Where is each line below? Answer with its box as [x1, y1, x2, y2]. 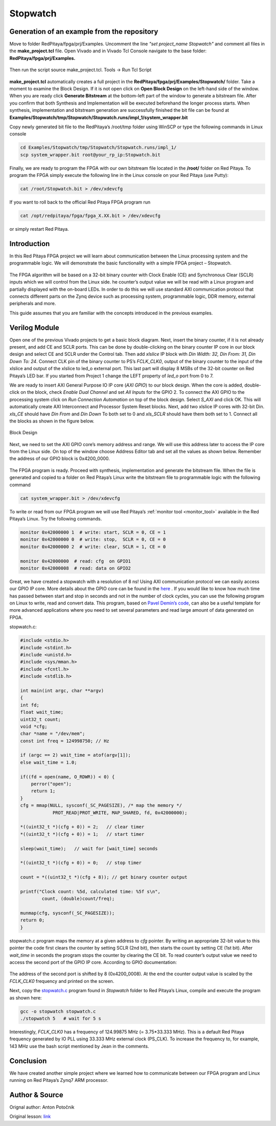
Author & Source [9, 1090, 63, 1099]
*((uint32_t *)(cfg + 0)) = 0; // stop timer [20, 860, 142, 866]
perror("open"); [31, 781, 72, 787]
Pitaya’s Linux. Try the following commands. [9, 515, 102, 521]
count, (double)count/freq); [41, 896, 115, 902]
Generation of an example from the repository [9, 27, 158, 36]
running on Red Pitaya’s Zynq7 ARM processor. [9, 1077, 108, 1083]
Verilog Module [9, 323, 60, 332]
